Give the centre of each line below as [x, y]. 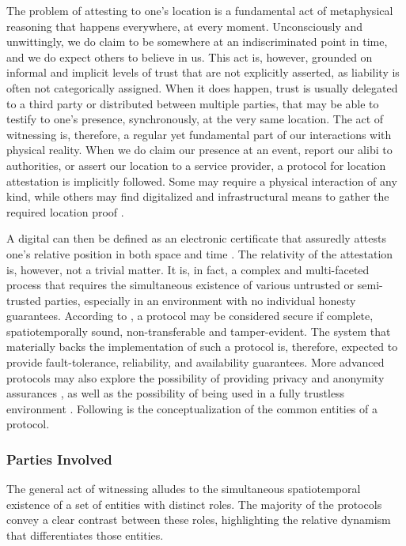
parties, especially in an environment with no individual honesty [200, 300]
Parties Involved [59, 459]
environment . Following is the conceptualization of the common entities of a [192, 408]
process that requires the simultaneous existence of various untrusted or [180, 285]
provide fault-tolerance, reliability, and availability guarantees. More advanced [195, 362]
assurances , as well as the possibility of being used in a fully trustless [176, 393]
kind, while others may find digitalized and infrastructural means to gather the [198, 196]
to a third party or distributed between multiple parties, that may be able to [193, 103]
